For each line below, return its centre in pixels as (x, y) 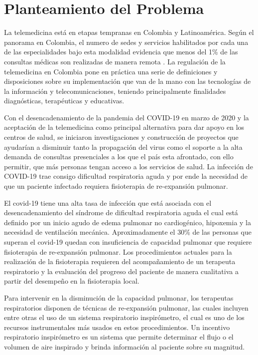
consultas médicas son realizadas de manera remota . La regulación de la (115, 61)
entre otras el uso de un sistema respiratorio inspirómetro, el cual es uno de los (124, 317)
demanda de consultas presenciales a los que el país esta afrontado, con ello (119, 157)
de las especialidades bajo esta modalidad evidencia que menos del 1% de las (121, 52)
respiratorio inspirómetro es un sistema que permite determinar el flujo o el (119, 337)
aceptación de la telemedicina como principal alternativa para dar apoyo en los (124, 127)
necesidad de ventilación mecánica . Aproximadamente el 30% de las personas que (128, 232)
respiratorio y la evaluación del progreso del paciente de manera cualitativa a (121, 271)
